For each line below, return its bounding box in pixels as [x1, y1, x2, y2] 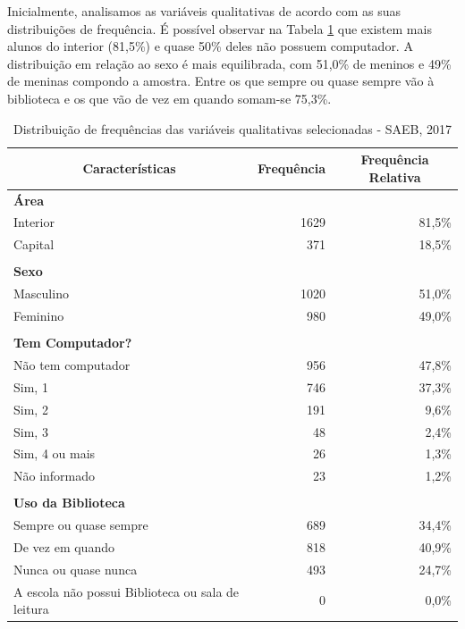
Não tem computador [13, 356, 131, 373]
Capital [13, 235, 55, 254]
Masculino [13, 284, 69, 303]
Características [82, 158, 176, 177]
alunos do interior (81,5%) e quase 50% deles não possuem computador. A [7, 37, 413, 55]
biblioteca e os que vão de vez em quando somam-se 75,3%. [7, 88, 332, 107]
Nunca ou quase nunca [13, 559, 138, 578]
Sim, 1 [13, 377, 48, 396]
